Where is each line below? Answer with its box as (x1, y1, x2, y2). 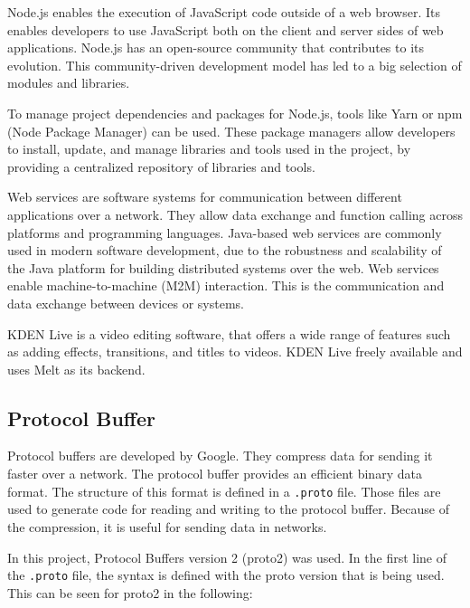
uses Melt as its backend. (7, 359, 146, 378)
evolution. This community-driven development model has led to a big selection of (7, 55, 462, 74)
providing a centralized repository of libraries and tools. (7, 157, 315, 176)
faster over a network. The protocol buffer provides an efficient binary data (7, 464, 422, 483)
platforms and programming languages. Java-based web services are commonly (7, 223, 442, 242)
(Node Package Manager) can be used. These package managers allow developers (7, 121, 456, 140)
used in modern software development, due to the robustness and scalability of (7, 241, 442, 260)
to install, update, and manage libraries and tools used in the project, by (7, 139, 411, 158)
